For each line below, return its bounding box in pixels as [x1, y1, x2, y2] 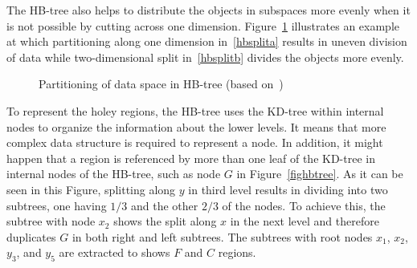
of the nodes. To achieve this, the [222, 197, 386, 213]
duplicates [6, 228, 56, 245]
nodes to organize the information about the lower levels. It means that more [6, 118, 386, 135]
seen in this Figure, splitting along [6, 181, 176, 197]
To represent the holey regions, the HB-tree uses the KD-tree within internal [6, 102, 384, 119]
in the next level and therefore [230, 213, 379, 229]
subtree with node [6, 213, 96, 229]
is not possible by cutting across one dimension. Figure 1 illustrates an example [6, 17, 399, 34]
